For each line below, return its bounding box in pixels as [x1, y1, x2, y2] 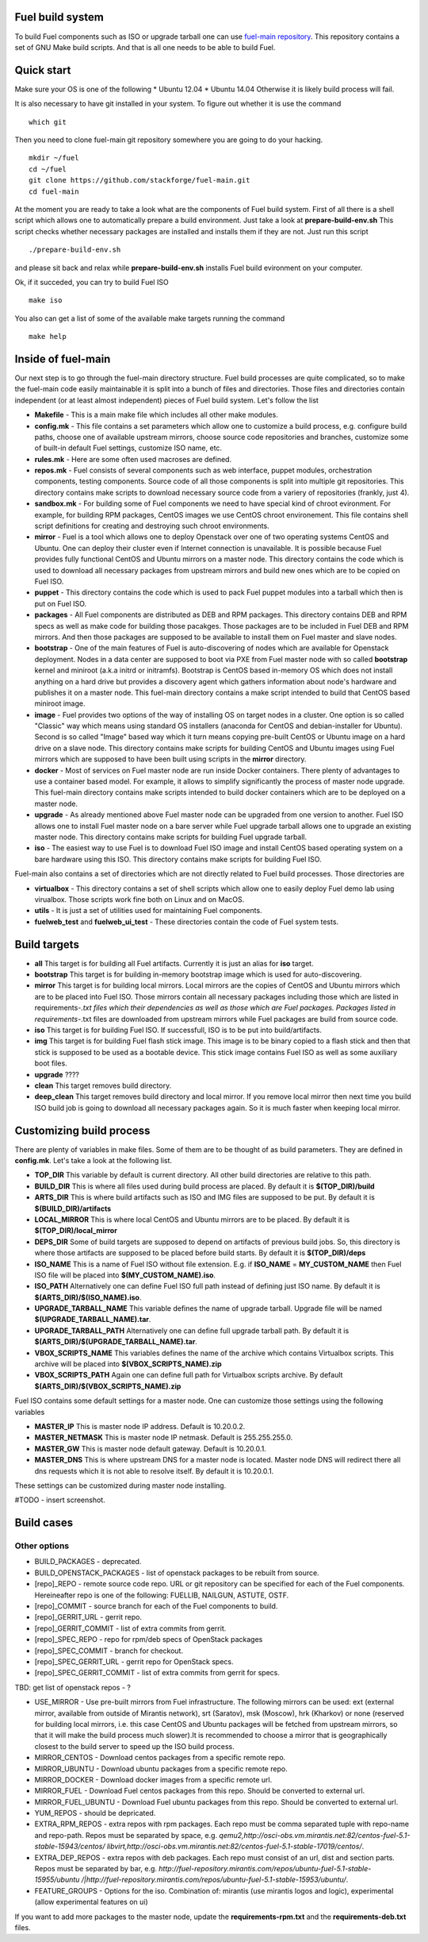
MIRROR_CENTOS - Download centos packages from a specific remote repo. [34, 1753, 286, 1763]
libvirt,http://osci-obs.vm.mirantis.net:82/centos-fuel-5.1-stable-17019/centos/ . [106, 1842, 365, 1851]
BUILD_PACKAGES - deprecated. [34, 1557, 142, 1566]
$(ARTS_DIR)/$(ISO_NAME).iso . [34, 1293, 142, 1302]
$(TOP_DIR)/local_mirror [34, 1226, 118, 1235]
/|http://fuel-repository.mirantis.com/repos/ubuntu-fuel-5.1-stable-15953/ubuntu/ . [81, 1875, 349, 1885]
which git [29, 118, 67, 126]
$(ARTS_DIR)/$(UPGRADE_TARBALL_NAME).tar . [34, 1337, 198, 1347]
